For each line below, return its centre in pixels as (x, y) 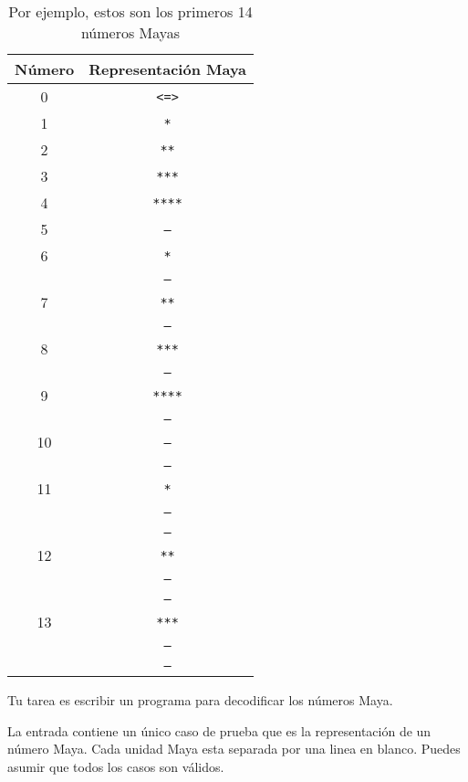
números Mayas (130, 32)
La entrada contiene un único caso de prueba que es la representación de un (219, 730)
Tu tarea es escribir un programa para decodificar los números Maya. (200, 700)
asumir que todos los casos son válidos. (116, 766)
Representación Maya (168, 69)
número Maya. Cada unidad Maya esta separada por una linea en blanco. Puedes (234, 749)
